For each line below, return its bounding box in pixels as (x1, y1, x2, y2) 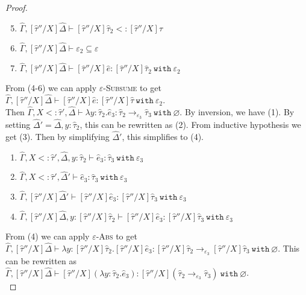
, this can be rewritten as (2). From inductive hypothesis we (80, 118, 301, 130)
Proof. (5, 1, 28, 13)
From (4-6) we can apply (5, 81, 97, 94)
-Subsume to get (103, 81, 161, 94)
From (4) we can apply (5, 230, 90, 243)
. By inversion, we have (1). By (180, 105, 295, 118)
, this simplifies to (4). (122, 130, 204, 142)
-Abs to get (96, 230, 137, 243)
